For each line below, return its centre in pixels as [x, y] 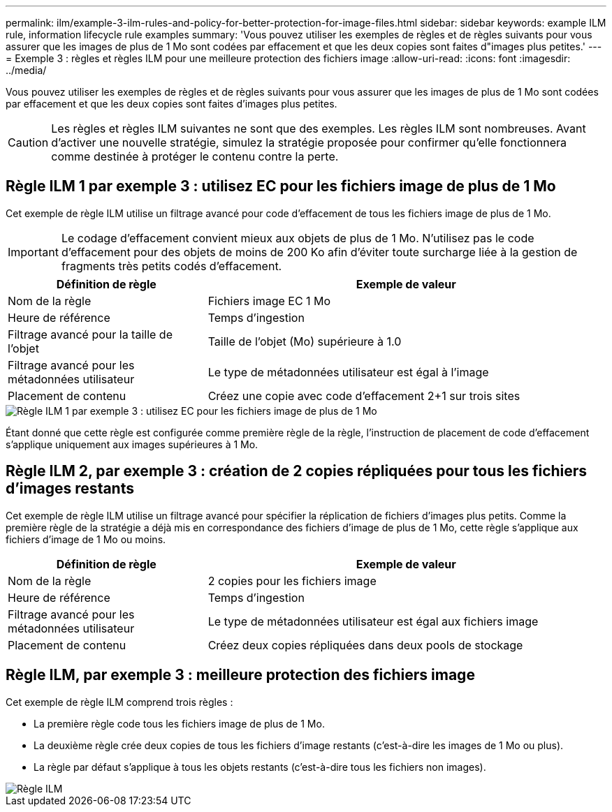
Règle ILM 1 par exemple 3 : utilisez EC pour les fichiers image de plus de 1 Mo [281, 186]
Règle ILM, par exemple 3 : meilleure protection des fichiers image [240, 675]
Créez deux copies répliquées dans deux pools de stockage [365, 645]
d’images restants [70, 489]
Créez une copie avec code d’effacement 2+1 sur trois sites [364, 396]
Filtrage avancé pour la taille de [90, 334]
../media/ [26, 70]
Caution [28, 142]
